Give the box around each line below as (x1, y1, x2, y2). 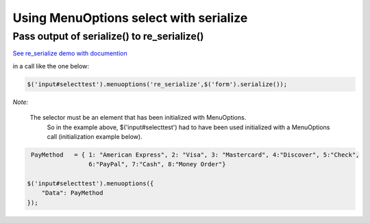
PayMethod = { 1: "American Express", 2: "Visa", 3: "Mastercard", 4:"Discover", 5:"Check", (31, 150, 360, 159)
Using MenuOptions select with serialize (12, 10, 248, 25)
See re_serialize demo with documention (12, 49, 127, 57)
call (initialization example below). (47, 132, 143, 140)
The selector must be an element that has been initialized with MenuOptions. (29, 114, 247, 122)
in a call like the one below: (12, 62, 89, 70)
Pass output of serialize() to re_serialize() (12, 30, 204, 42)
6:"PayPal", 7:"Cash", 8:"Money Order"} (88, 161, 226, 168)
